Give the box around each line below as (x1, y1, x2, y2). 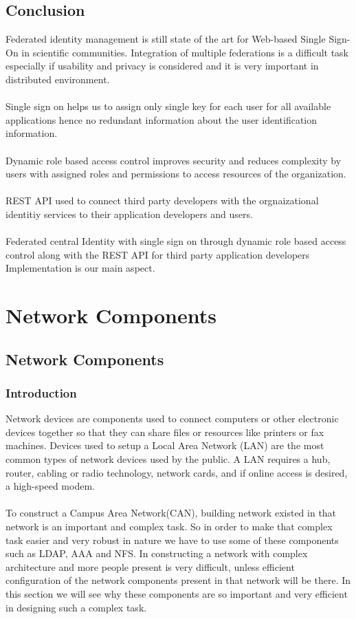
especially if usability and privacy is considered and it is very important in (5, 58, 319, 73)
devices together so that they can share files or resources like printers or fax (5, 424, 324, 439)
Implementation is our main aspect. (5, 261, 155, 275)
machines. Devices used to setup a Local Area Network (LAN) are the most (5, 438, 324, 453)
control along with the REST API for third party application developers (5, 247, 310, 261)
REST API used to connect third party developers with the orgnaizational (5, 193, 319, 208)
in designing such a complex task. (5, 600, 147, 614)
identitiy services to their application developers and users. (5, 206, 253, 221)
